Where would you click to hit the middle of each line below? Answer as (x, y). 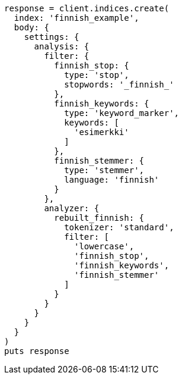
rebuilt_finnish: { (99, 218)
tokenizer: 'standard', (119, 227)
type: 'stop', (97, 75)
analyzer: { (72, 208)
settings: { (52, 37)
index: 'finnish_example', (76, 18)
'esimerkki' (102, 132)
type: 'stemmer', (104, 170)
